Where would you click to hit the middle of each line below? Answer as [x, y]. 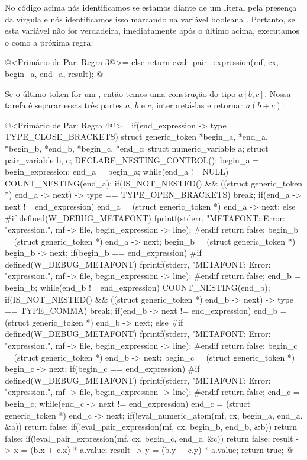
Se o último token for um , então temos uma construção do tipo [120, 93]
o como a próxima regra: [49, 42]
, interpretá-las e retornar [197, 105]
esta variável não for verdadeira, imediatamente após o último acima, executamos [152, 30]
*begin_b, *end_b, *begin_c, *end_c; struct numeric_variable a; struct [137, 148]
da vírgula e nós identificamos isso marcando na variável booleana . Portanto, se [150, 19]
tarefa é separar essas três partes [64, 105]
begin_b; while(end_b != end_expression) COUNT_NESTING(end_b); [138, 287]
